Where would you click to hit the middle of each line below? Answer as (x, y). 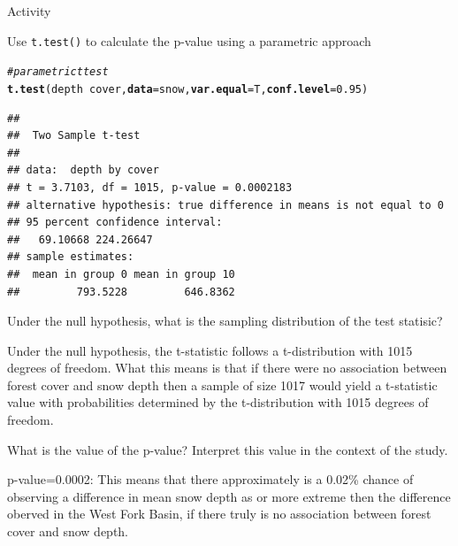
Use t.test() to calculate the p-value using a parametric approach (189, 40)
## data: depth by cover (83, 170)
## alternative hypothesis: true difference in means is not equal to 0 (225, 205)
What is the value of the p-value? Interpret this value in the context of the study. (228, 449)
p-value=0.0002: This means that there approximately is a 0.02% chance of (210, 479)
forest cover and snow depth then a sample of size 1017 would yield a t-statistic (222, 385)
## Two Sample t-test (74, 136)
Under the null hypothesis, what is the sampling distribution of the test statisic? (225, 321)
